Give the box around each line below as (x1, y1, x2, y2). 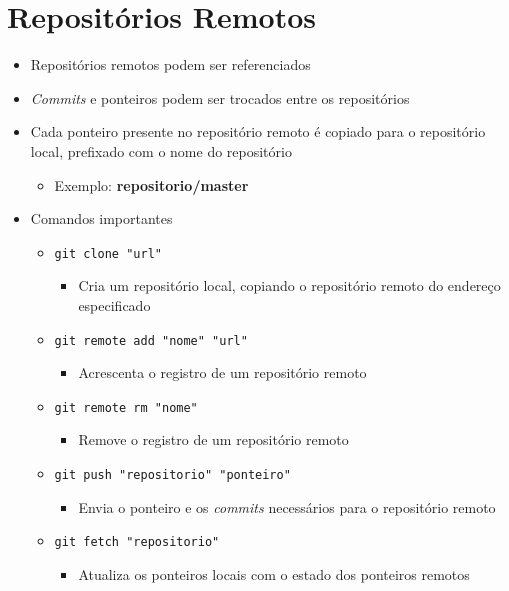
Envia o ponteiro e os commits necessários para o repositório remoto (78, 496, 496, 517)
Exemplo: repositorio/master (54, 174, 249, 195)
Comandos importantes (30, 208, 173, 229)
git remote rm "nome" (54, 400, 198, 415)
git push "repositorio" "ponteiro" (54, 468, 291, 483)
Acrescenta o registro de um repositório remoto (78, 362, 367, 383)
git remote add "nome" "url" (54, 333, 248, 348)
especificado (78, 294, 151, 315)
